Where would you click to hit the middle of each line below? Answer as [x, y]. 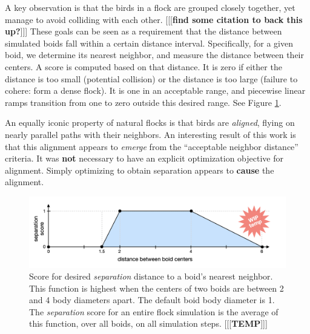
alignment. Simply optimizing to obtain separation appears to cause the [140, 170]
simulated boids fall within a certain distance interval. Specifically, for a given [149, 43]
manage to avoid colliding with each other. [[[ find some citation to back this [154, 19]
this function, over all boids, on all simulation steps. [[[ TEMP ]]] [148, 323]
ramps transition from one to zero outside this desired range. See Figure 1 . [143, 102]
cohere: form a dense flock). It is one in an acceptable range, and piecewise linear [155, 90]
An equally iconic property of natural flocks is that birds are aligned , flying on [150, 123]
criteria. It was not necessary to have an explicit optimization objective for [144, 158]
